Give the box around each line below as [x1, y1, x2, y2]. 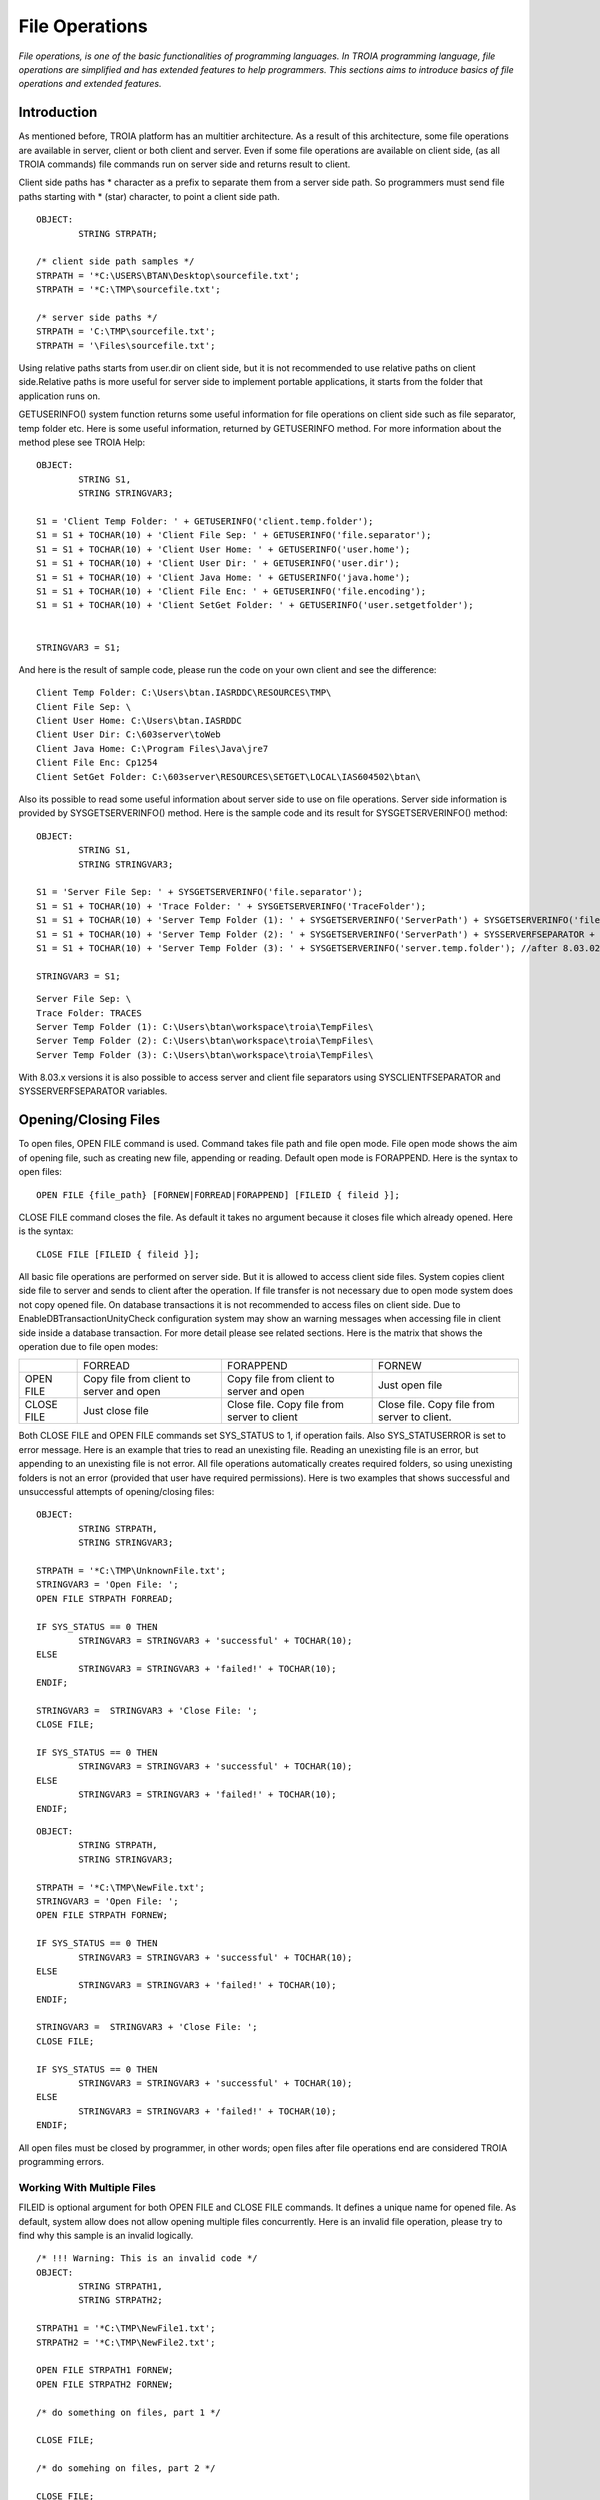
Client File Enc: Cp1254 [36, 757, 158, 769]
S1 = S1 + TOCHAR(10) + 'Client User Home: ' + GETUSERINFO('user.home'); [36, 543, 411, 555]
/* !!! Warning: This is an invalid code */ [36, 2253, 259, 2264]
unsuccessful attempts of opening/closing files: [18, 1486, 215, 1497]
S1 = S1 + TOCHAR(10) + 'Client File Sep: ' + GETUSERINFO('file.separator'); [36, 530, 432, 541]
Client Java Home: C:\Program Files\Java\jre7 [36, 743, 269, 754]
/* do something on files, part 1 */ [36, 2406, 222, 2418]
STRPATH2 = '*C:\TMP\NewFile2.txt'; [36, 2336, 216, 2348]
